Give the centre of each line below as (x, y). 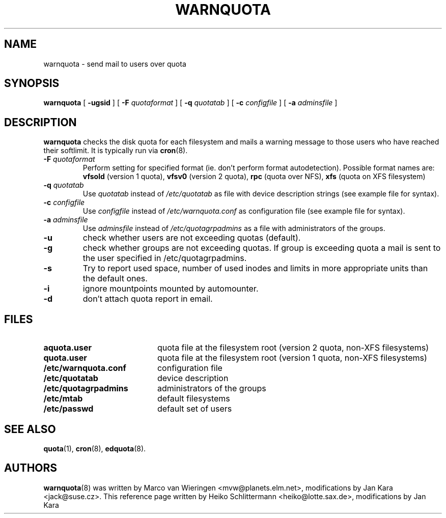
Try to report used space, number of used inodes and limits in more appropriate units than (255, 268)
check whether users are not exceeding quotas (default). (192, 238)
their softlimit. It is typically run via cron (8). (116, 151)
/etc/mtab (63, 399)
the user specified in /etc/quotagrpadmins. (165, 258)
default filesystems (193, 399)
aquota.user (68, 348)
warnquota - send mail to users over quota (115, 64)
